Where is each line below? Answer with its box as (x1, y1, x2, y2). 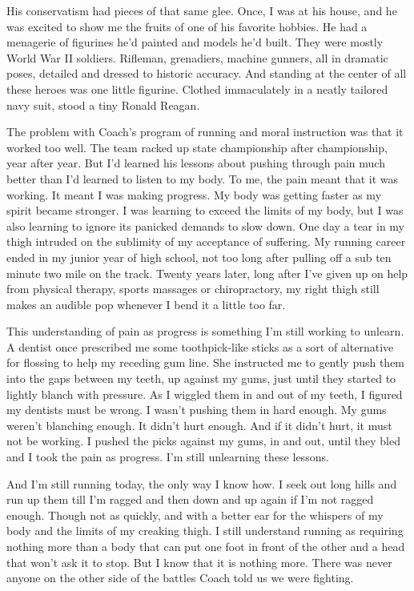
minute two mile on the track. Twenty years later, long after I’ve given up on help (6, 264, 408, 281)
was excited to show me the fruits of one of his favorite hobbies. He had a (6, 18, 368, 34)
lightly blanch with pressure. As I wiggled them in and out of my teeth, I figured (6, 385, 403, 402)
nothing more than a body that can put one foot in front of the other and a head (6, 538, 405, 554)
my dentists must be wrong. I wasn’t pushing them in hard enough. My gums (6, 401, 387, 418)
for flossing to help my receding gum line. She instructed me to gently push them (6, 354, 405, 371)
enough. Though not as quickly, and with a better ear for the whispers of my (6, 506, 384, 523)
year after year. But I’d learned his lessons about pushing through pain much (6, 155, 385, 171)
